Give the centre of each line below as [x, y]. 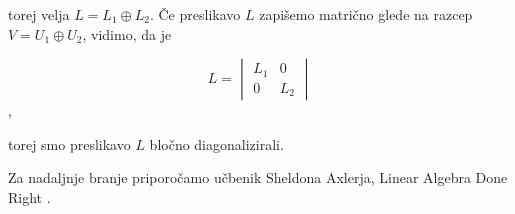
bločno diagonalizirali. [216, 143]
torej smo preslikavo [69, 143]
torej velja [39, 14]
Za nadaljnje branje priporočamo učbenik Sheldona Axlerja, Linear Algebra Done [258, 177]
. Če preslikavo [195, 14]
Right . [29, 196]
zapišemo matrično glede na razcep [366, 14]
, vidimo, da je [127, 33]
